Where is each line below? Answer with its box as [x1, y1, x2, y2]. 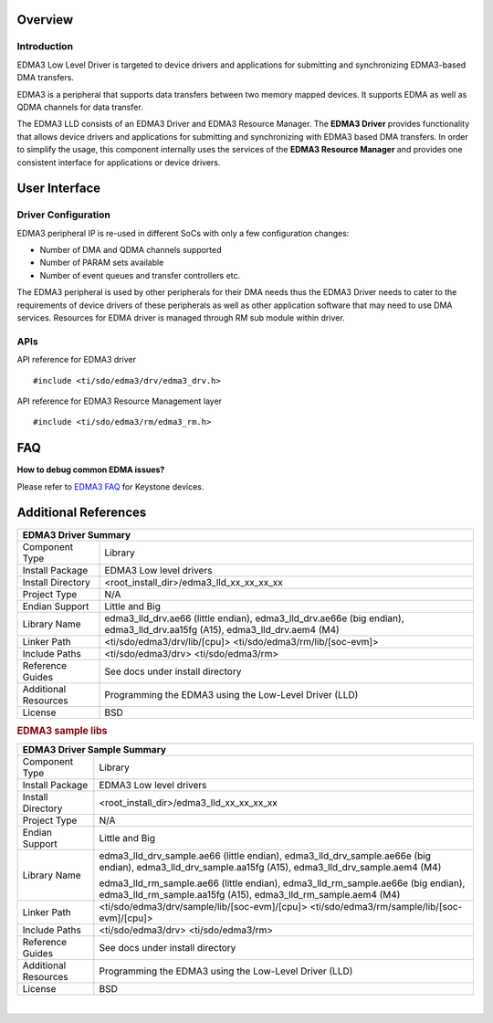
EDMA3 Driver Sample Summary [22, 744, 167, 756]
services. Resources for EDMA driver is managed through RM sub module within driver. [16, 312, 346, 323]
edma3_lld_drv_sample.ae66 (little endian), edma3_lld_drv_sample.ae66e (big [99, 849, 431, 862]
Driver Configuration [16, 208, 111, 221]
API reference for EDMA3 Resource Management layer [16, 395, 223, 406]
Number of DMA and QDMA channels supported [39, 245, 223, 256]
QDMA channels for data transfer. [16, 101, 143, 112]
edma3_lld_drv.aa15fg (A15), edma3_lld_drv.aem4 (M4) [104, 623, 340, 636]
